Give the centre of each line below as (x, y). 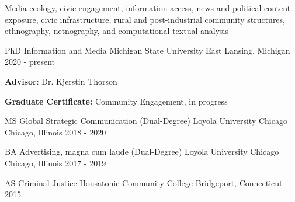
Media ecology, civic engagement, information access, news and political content (148, 8)
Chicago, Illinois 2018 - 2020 (55, 132)
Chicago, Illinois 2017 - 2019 (55, 163)
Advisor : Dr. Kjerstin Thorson (61, 81)
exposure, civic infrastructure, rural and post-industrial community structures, (145, 19)
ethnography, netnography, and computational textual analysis (117, 31)
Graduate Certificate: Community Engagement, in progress (116, 101)
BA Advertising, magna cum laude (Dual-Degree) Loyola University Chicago (142, 151)
